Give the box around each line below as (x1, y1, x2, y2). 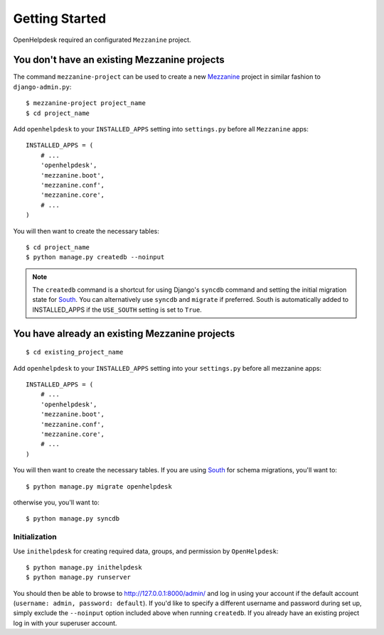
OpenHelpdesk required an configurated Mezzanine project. (13, 36, 191, 44)
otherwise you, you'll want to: (13, 498, 100, 506)
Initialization (13, 532, 57, 542)
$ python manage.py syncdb (26, 515, 120, 523)
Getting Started (13, 11, 107, 26)
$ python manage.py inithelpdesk (26, 563, 142, 571)
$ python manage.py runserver (26, 573, 132, 582)
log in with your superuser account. (13, 619, 117, 627)
